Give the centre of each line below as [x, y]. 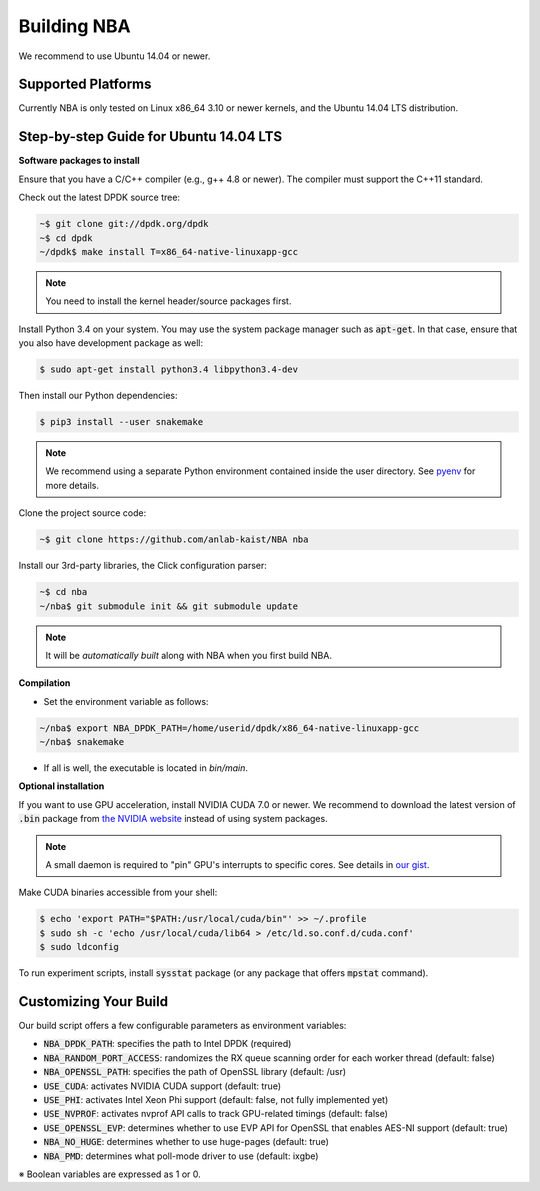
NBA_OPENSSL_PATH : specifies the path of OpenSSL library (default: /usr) [195, 1072]
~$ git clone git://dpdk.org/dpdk [124, 224]
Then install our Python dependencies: [98, 396]
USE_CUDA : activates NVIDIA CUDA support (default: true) [162, 1086]
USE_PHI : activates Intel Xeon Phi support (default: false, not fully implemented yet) [216, 1099]
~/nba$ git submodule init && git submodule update [169, 606]
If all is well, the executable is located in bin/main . [146, 768]
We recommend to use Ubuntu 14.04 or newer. [114, 56]
